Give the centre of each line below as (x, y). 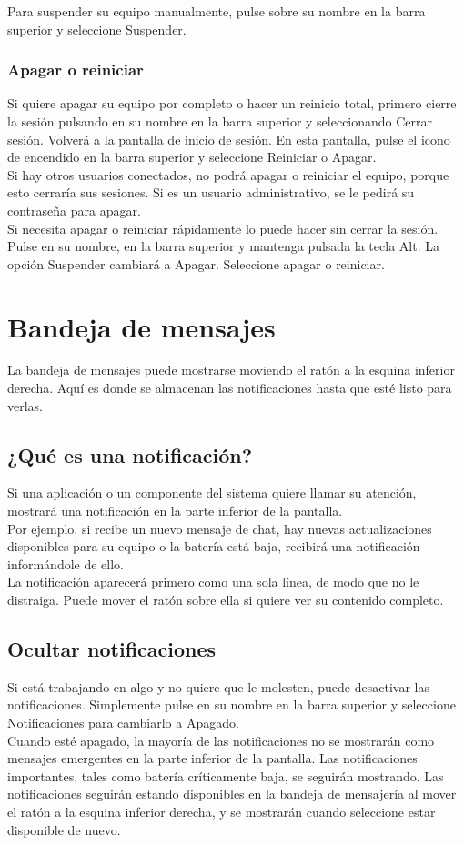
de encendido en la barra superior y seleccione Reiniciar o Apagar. (192, 157)
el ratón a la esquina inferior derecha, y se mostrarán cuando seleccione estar (222, 811)
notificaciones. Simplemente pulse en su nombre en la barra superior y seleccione (232, 704)
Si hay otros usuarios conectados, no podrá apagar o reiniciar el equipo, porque (228, 174)
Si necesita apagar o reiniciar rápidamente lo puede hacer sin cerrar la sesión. (223, 228)
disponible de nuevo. (64, 829)
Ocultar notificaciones (112, 649)
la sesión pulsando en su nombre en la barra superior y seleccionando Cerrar (220, 121)
